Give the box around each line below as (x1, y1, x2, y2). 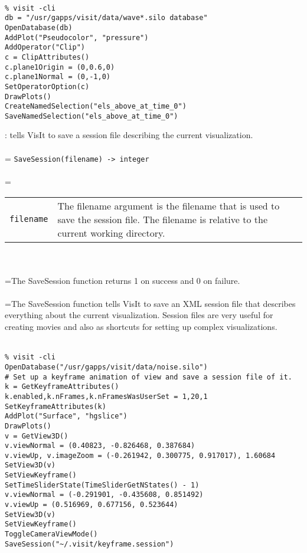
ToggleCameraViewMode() (5, 530, 98, 539)
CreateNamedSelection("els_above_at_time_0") (5, 102, 187, 111)
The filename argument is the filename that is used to (57, 198, 280, 212)
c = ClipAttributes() (5, 53, 90, 61)
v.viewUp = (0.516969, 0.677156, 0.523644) (5, 500, 178, 509)
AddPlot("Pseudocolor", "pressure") (5, 33, 149, 42)
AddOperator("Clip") (5, 43, 86, 52)
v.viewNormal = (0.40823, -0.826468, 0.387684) (5, 441, 195, 450)
